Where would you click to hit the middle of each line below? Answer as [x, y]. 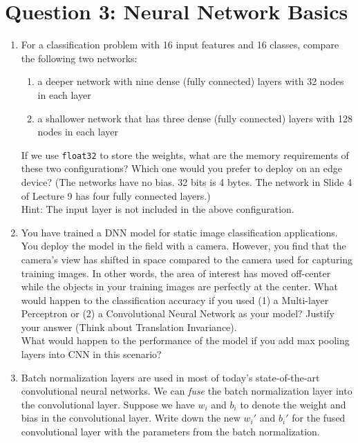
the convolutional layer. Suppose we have [108, 404]
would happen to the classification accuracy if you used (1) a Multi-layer [175, 300]
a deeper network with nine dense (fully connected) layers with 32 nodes [191, 81]
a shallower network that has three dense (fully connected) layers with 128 [195, 118]
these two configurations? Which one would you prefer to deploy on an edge [182, 168]
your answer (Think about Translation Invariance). [129, 327]
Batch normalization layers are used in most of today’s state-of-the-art [170, 377]
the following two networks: [79, 58]
